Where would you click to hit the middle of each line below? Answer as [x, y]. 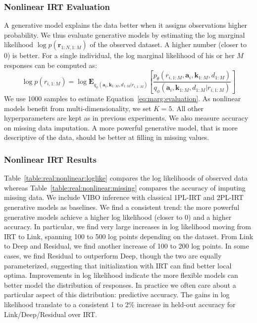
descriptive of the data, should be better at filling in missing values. [107, 137]
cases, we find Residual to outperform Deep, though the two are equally [113, 256]
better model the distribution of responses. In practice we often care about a [120, 285]
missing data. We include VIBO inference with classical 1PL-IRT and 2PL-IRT [124, 197]
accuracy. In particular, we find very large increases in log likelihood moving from [128, 226]
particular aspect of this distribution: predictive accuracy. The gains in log [117, 294]
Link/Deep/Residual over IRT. [51, 314]
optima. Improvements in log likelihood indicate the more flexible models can [121, 275]
